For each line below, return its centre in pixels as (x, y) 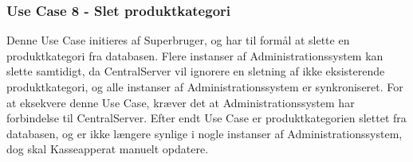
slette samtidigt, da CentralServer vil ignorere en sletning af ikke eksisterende (196, 71)
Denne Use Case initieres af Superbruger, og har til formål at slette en (178, 40)
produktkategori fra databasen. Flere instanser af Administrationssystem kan (195, 55)
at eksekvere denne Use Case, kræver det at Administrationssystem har (181, 102)
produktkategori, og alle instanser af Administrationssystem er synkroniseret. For (205, 87)
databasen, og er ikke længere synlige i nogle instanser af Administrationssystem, (205, 133)
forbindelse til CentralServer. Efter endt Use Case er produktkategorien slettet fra (206, 118)
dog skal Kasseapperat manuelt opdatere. (108, 149)
